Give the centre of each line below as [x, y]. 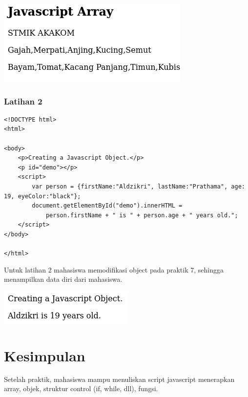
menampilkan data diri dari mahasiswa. [63, 279]
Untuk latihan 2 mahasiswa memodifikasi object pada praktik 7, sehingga [114, 269]
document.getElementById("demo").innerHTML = [107, 206]
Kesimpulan [45, 355]
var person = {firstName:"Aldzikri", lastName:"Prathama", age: [138, 186]
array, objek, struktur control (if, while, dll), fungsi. [81, 388]
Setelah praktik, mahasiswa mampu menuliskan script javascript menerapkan [119, 379]
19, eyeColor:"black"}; [42, 196]
